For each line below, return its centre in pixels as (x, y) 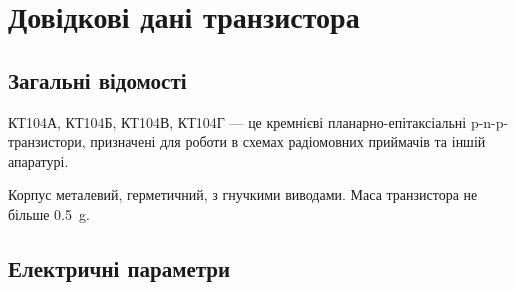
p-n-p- (489, 121)
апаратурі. (38, 160)
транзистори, (47, 141)
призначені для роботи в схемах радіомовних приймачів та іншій (288, 141)
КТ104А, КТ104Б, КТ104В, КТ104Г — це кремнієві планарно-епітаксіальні (237, 121)
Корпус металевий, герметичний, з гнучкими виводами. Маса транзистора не (243, 194)
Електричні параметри (119, 267)
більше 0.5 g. (49, 213)
